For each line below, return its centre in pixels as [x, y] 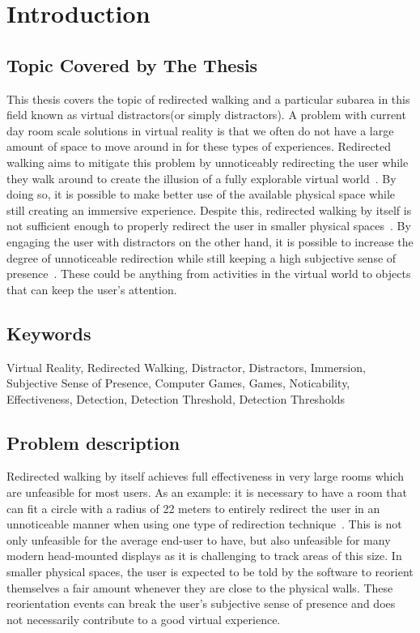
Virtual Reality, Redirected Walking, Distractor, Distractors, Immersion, [186, 367]
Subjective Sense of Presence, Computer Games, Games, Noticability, [178, 383]
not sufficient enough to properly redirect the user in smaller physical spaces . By [209, 226]
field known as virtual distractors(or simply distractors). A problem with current [206, 115]
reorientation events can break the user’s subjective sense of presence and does [201, 603]
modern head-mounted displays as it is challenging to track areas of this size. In [204, 556]
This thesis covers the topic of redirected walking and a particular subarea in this [208, 98]
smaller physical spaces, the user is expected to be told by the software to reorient [210, 572]
